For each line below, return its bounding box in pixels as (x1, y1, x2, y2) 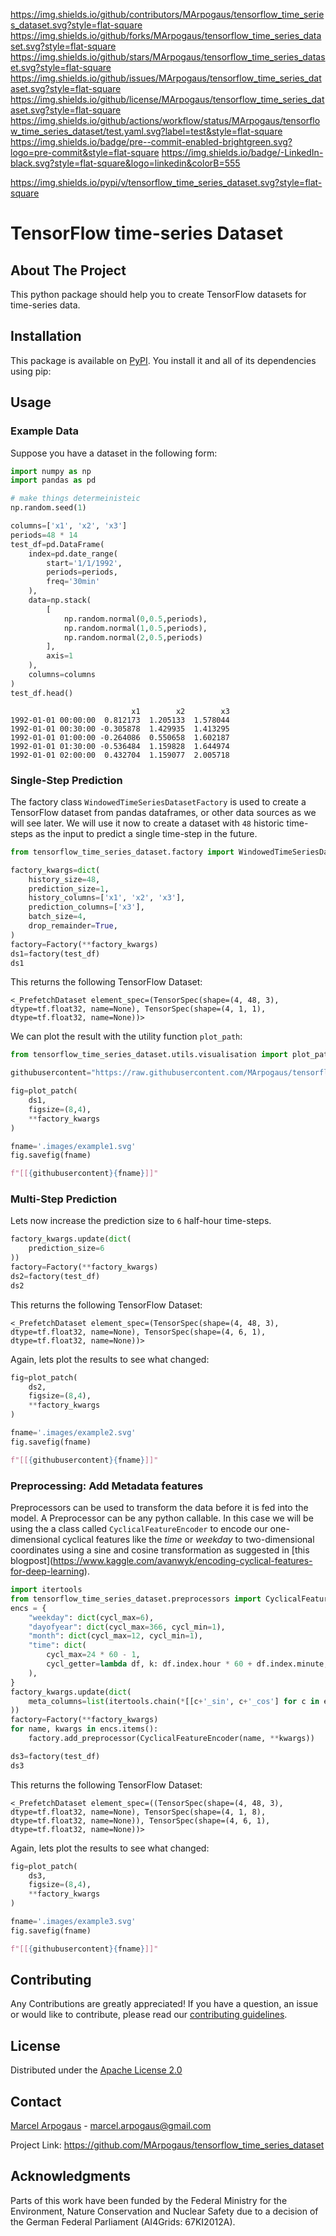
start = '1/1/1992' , (46, 558, 123, 568)
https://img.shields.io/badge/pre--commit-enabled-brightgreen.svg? (10, 136, 293, 148)
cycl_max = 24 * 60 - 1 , (46, 1650, 141, 1660)
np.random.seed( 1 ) (10, 503, 87, 513)
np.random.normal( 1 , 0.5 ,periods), (63, 623, 208, 633)
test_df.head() (10, 688, 74, 698)
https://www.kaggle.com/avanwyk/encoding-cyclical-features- (53, 1555, 313, 1567)
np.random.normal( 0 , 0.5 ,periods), (63, 614, 208, 624)
